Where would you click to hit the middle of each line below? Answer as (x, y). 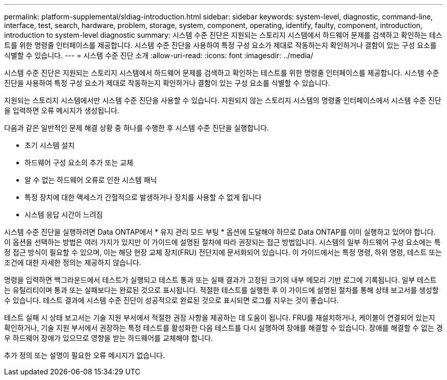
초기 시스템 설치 (50, 145)
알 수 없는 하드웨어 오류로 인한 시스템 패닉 (91, 180)
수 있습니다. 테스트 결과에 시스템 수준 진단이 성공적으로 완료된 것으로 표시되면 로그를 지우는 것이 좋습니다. (171, 300)
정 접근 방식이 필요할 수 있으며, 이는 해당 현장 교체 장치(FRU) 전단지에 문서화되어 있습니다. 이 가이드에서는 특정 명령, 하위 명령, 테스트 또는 (223, 252)
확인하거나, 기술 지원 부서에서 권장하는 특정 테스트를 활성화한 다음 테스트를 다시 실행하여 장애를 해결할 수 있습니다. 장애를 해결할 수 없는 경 (224, 328)
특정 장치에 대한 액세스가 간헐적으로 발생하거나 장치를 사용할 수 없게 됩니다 (143, 197)
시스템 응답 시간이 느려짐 (64, 214)
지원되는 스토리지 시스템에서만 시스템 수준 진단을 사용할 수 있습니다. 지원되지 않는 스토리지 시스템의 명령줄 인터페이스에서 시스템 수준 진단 (223, 100)
